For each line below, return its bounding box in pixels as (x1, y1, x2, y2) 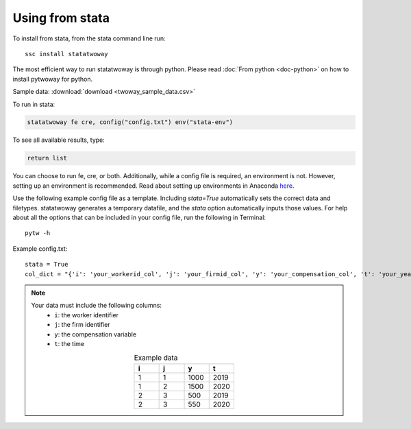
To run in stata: (12, 100, 55, 108)
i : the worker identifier (54, 310, 119, 319)
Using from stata (12, 10, 110, 25)
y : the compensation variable (54, 330, 137, 339)
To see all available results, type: (12, 136, 105, 144)
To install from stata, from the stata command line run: (12, 34, 166, 42)
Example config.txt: (12, 244, 68, 253)
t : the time (54, 339, 85, 347)
